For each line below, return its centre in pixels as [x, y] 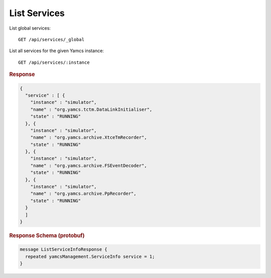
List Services [37, 13]
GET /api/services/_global [51, 39]
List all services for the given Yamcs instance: [56, 51]
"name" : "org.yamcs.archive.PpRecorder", [83, 194]
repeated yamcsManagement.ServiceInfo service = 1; [90, 256]
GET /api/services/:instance [54, 62]
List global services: [30, 28]
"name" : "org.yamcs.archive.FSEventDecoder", [89, 165]
